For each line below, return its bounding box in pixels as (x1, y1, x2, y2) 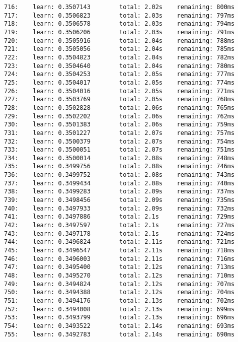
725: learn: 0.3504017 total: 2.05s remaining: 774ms (4, 79, 235, 86)
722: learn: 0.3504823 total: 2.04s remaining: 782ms (4, 53, 235, 61)
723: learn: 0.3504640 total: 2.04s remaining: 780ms (4, 62, 235, 70)
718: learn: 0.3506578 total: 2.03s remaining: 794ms (4, 20, 235, 28)
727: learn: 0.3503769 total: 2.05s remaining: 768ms (4, 96, 235, 103)
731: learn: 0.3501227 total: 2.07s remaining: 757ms (4, 129, 235, 136)
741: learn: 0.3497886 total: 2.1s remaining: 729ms (4, 213, 235, 221)
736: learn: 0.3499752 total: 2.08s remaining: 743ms (4, 171, 235, 179)
